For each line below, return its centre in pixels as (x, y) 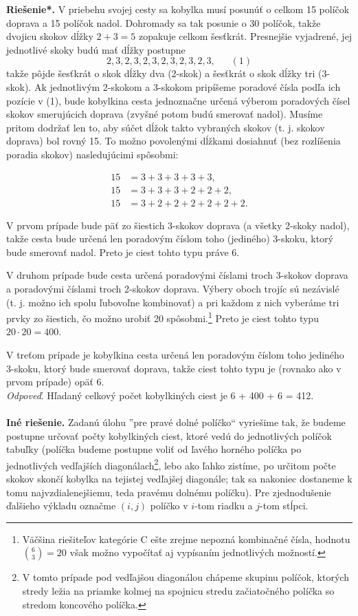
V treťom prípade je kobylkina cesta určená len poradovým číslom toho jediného (175, 355)
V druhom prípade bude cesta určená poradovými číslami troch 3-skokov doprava (177, 275)
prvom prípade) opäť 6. (55, 382)
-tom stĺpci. (284, 506)
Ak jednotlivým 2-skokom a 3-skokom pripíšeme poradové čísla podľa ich (187, 86)
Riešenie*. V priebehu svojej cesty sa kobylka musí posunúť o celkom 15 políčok (178, 9)
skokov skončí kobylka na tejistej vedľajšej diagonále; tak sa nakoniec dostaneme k (179, 479)
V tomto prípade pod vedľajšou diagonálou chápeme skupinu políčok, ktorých (186, 577)
